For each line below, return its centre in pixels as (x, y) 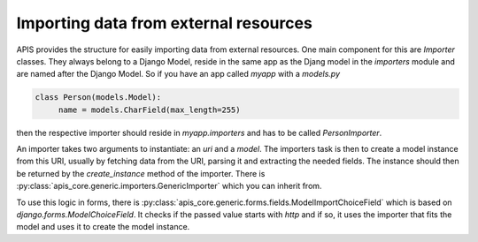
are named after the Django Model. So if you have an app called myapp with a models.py (178, 74)
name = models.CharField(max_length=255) (149, 110)
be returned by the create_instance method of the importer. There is (141, 173)
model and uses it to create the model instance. (103, 227)
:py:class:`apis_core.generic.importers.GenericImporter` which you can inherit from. (169, 186)
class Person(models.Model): (98, 98)
